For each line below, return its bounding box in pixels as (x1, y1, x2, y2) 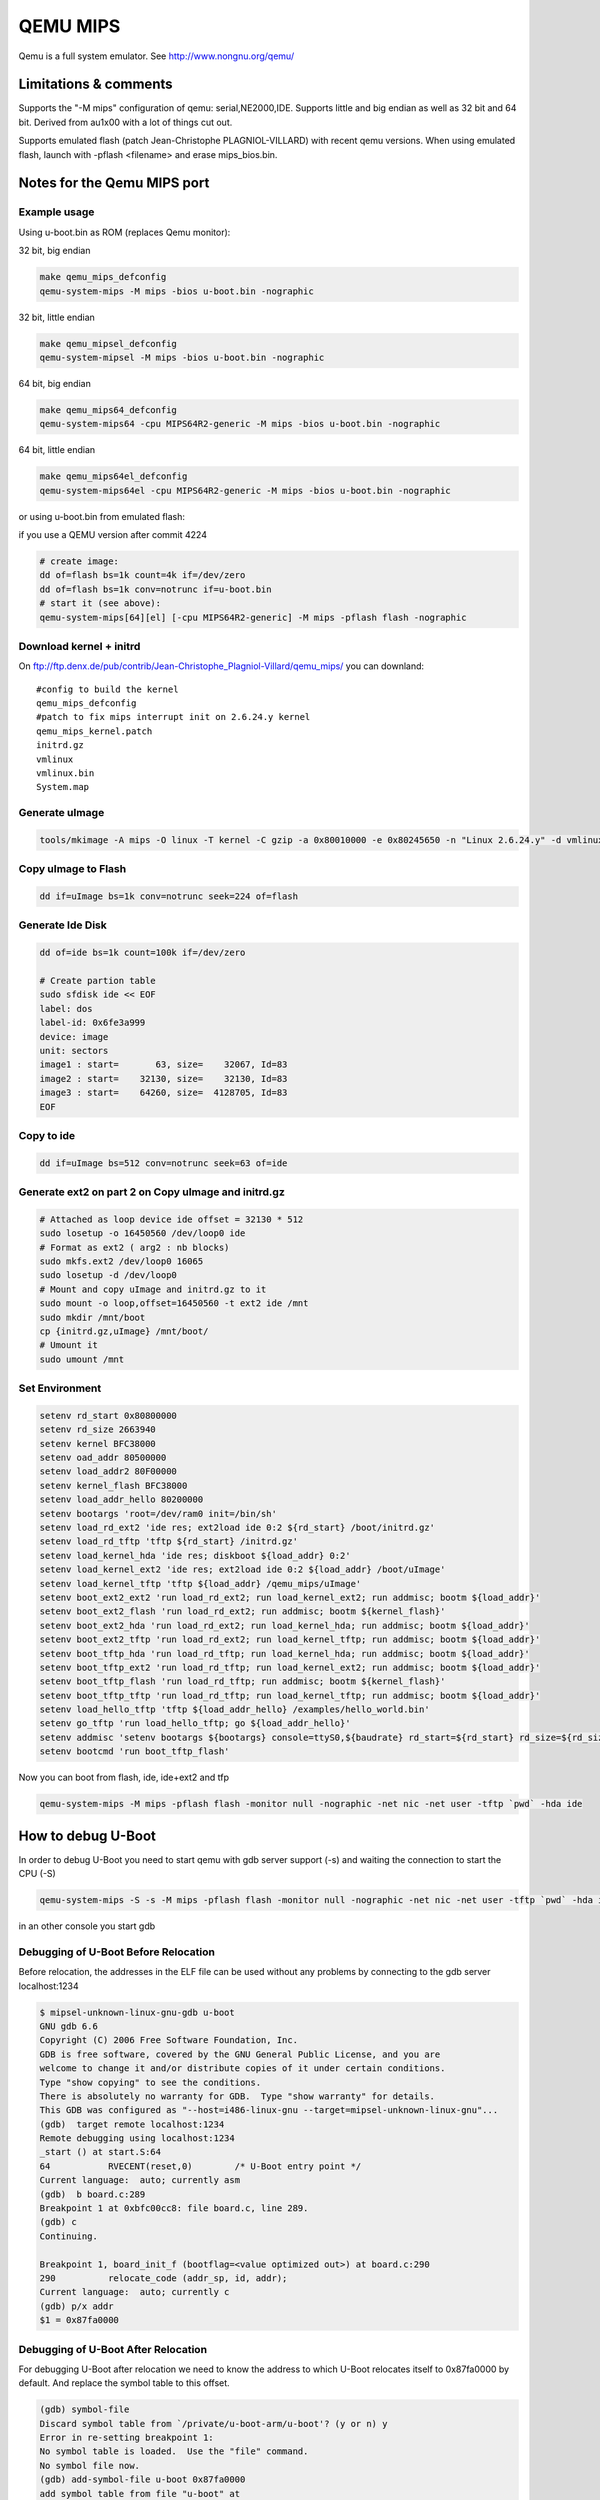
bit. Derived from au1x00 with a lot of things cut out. (18, 116, 233, 128)
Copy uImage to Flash (18, 862, 127, 876)
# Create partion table (39, 975, 157, 987)
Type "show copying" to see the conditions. (39, 2076, 262, 2088)
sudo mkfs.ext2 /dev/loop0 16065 (39, 1255, 204, 1267)
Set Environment (18, 1381, 102, 1395)
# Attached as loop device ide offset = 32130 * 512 (39, 1213, 304, 1225)
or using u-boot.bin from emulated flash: (18, 510, 185, 522)
